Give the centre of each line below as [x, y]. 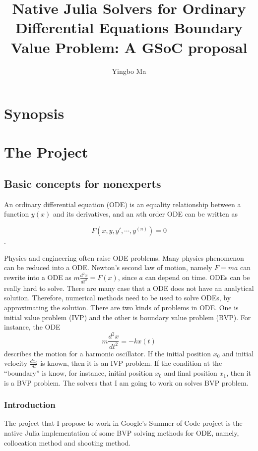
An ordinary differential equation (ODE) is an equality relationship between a [123, 204]
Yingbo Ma [129, 71]
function [17, 214]
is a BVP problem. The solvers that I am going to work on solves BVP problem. [126, 382]
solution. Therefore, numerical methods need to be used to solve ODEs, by [118, 298]
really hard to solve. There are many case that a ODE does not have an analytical [129, 288]
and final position [191, 373]
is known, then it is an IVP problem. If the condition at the [131, 363]
